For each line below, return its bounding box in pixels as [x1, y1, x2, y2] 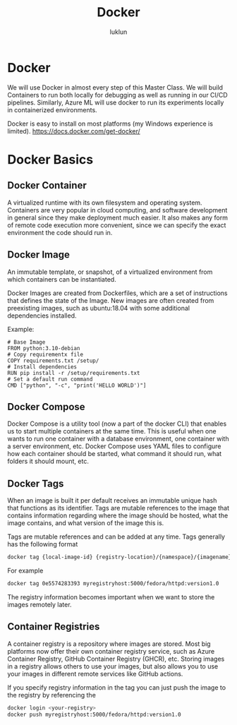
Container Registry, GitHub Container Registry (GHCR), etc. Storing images [7, 654, 225, 663]
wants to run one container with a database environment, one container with [7, 435, 229, 443]
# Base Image [7, 338, 46, 346]
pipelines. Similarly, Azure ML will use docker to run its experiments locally [7, 98, 224, 107]
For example [7, 566, 44, 575]
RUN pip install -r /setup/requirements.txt [7, 369, 140, 376]
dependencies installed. [7, 311, 77, 320]
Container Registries [7, 621, 100, 633]
